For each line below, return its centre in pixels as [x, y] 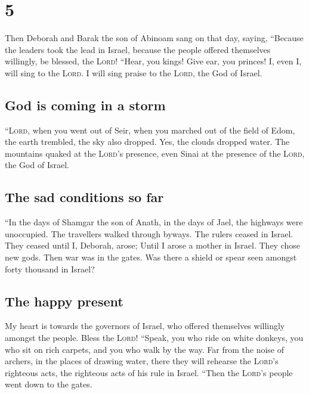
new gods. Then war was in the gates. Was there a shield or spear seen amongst [151, 257]
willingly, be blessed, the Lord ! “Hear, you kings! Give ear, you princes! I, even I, [153, 61]
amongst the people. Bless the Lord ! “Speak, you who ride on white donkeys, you [154, 338]
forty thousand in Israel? [50, 269]
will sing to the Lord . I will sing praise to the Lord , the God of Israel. [134, 72]
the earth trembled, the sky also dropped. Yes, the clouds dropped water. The [147, 142]
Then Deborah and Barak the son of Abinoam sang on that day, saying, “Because [154, 38]
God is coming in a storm [85, 105]
